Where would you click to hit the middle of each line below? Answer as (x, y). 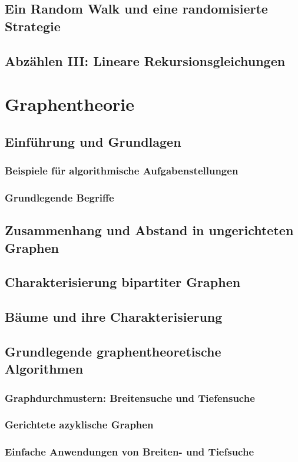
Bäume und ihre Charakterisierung (114, 317)
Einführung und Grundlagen (93, 141)
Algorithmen (44, 369)
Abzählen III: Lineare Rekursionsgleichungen (145, 60)
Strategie (33, 26)
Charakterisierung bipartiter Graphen (123, 282)
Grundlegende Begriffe (59, 197)
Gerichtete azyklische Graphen (79, 425)
